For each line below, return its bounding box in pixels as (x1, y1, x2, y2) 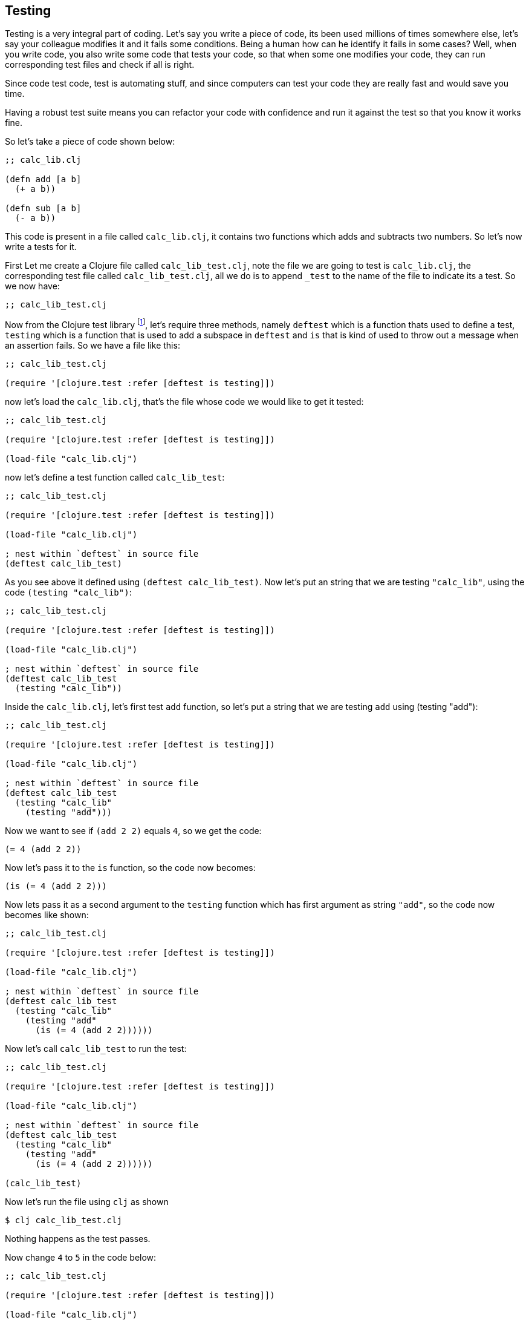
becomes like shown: (5, 910, 89, 921)
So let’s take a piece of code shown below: (5, 136, 175, 147)
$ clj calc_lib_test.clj (5, 1215, 122, 1226)
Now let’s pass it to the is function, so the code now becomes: (5, 862, 256, 873)
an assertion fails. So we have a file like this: (5, 340, 180, 351)
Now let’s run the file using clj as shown (5, 1197, 169, 1207)
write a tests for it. (5, 241, 77, 252)
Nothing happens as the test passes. (5, 1233, 151, 1244)
